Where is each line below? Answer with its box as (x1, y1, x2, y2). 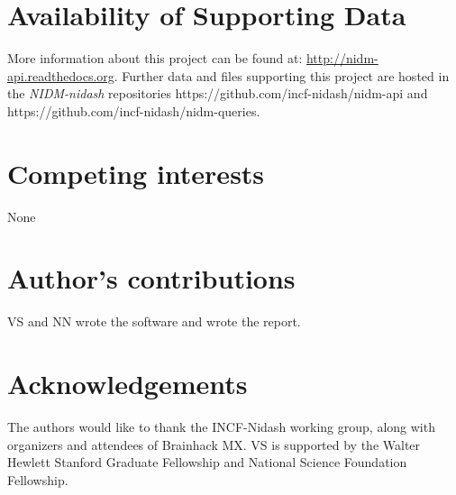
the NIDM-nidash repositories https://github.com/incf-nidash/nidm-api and (7, 84, 428, 103)
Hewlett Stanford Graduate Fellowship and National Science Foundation (7, 453, 407, 472)
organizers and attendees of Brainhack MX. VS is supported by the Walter (7, 435, 421, 454)
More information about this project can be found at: (7, 49, 303, 68)
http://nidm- (306, 49, 378, 68)
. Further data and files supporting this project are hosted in (114, 66, 450, 85)
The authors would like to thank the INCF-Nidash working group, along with (7, 417, 435, 436)
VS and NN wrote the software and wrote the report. (7, 312, 301, 331)
